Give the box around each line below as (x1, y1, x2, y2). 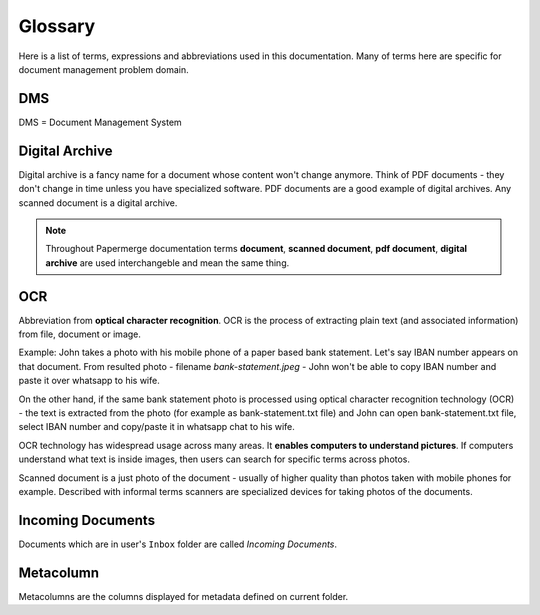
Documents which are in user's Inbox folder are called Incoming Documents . (18, 538, 338, 550)
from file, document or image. (18, 328, 142, 340)
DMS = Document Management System (18, 116, 182, 128)
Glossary (18, 15, 96, 37)
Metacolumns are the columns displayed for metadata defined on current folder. (18, 590, 349, 602)
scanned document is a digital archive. (18, 196, 178, 209)
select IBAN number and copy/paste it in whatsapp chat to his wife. (18, 421, 295, 433)
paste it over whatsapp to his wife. (18, 375, 160, 387)
